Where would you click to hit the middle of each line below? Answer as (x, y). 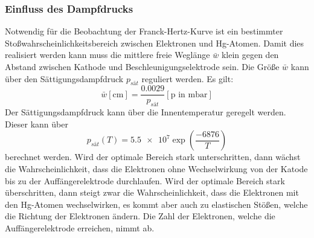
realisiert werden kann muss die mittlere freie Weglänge (107, 55)
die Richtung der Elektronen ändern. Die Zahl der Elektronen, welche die (140, 216)
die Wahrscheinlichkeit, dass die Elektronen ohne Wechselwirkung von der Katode (156, 169)
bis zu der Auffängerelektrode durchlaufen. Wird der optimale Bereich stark (145, 180)
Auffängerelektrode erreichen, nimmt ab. (80, 228)
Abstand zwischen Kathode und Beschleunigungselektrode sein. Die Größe (142, 66)
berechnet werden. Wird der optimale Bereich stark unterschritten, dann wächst (153, 157)
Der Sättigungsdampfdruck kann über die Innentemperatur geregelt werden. (146, 112)
